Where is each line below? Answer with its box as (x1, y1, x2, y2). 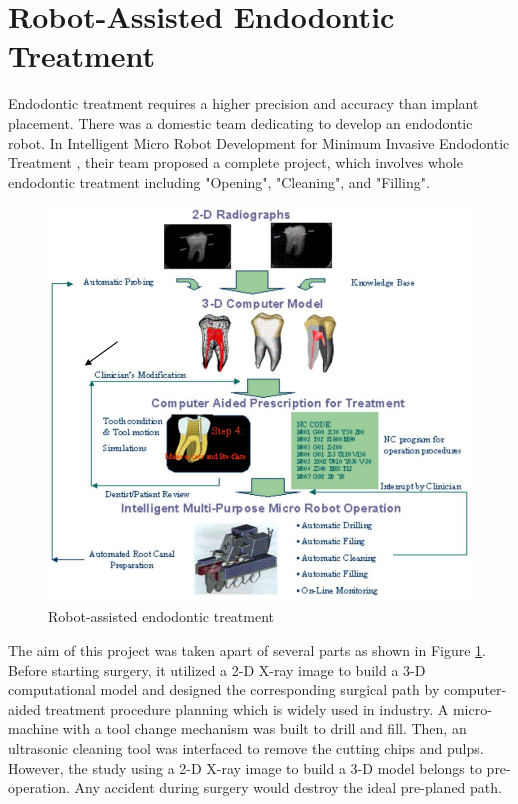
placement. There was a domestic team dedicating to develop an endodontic (8, 112, 473, 133)
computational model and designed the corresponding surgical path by (8, 679, 440, 700)
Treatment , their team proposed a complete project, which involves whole (8, 152, 463, 173)
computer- (443, 679, 507, 700)
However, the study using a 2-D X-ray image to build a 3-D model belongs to (8, 757, 482, 778)
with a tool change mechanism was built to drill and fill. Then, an (62, 718, 467, 739)
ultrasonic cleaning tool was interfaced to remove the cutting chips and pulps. (8, 738, 484, 759)
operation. (8, 777, 70, 798)
